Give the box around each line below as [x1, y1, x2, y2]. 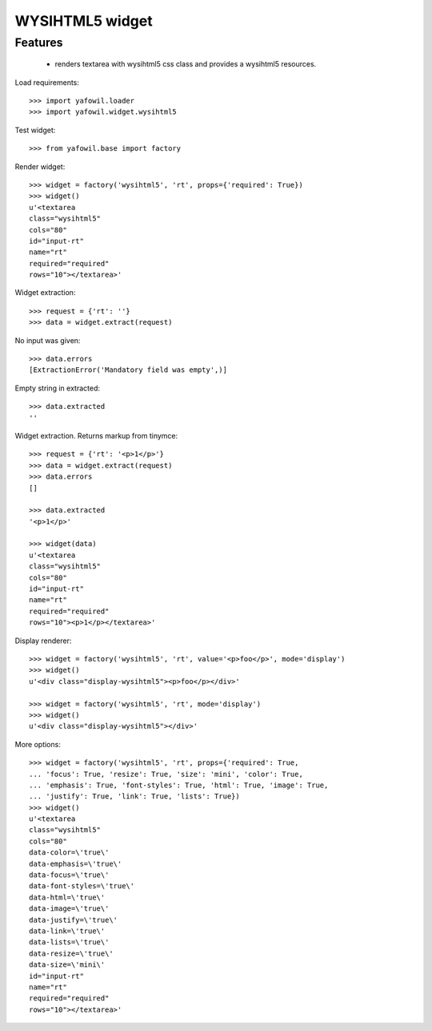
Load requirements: [14, 77, 80, 87]
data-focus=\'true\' [29, 871, 110, 879]
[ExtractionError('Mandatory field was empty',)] [29, 366, 228, 374]
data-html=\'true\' [29, 892, 106, 902]
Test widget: [14, 125, 56, 135]
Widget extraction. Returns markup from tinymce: [14, 431, 178, 440]
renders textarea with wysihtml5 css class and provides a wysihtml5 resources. [54, 59, 317, 69]
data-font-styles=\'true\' [29, 882, 135, 891]
